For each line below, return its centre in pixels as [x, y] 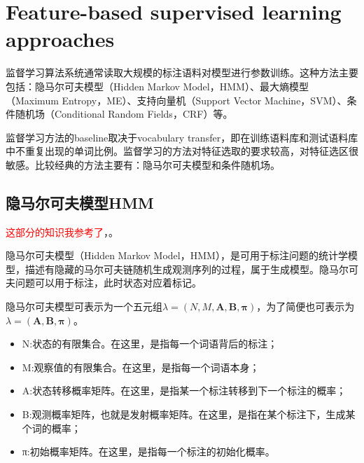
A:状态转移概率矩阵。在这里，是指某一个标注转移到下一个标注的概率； [184, 391]
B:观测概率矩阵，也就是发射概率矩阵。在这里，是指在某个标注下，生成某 [189, 414]
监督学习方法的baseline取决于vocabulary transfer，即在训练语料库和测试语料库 [182, 137]
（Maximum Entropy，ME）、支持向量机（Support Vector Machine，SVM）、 [176, 100]
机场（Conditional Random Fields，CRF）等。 [129, 114]
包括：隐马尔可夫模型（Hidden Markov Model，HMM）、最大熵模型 [157, 86]
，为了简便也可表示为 [306, 306]
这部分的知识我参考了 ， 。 [62, 231]
